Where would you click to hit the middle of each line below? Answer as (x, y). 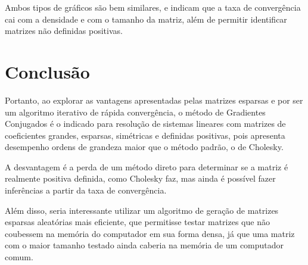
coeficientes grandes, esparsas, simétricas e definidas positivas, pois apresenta (145, 135)
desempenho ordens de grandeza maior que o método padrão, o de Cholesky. (144, 147)
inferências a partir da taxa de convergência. (86, 190)
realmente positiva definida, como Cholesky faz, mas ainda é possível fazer (140, 178)
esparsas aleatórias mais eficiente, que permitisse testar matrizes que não (137, 222)
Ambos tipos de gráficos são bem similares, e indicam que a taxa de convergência (153, 7)
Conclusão (47, 71)
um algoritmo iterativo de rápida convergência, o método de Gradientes (135, 112)
